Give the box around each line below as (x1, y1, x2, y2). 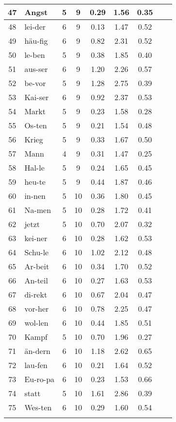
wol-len (24, 317, 48, 328)
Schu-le (24, 246, 49, 258)
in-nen (24, 190, 46, 201)
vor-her (24, 303, 49, 314)
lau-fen (24, 359, 48, 370)
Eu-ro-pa (24, 373, 55, 385)
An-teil (24, 275, 48, 286)
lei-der (24, 21, 46, 32)
